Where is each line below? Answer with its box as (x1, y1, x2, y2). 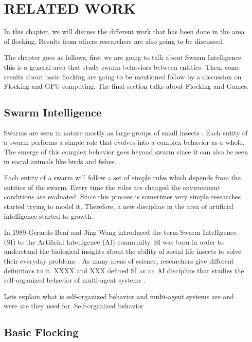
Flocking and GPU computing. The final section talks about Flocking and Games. (4, 81, 249, 91)
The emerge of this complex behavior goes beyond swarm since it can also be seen (4, 147, 248, 157)
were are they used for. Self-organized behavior (4, 301, 144, 311)
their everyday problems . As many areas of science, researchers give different (4, 256, 234, 266)
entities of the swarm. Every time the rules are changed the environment (4, 182, 220, 192)
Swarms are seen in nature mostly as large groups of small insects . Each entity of (4, 127, 248, 137)
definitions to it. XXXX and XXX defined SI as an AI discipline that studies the (4, 265, 244, 275)
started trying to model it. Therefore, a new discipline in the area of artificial (4, 201, 234, 211)
